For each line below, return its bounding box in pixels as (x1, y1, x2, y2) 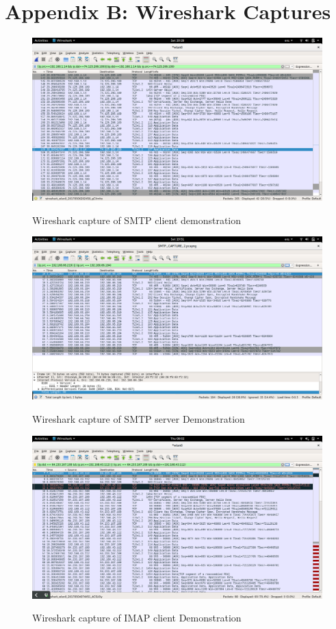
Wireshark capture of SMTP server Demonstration (32, 412, 245, 426)
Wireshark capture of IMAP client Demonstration (32, 610, 242, 625)
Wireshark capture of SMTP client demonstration (32, 212, 242, 227)
